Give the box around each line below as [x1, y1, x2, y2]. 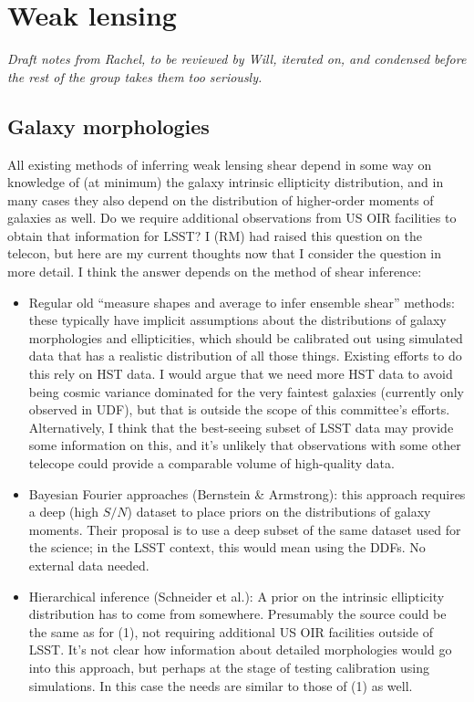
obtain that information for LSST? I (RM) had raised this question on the [7, 225, 423, 245]
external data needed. [28, 555, 149, 574]
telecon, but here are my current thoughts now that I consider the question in [7, 244, 442, 263]
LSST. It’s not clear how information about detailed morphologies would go [28, 640, 452, 659]
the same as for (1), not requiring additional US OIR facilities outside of [28, 622, 433, 641]
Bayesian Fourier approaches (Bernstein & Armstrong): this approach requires [28, 484, 466, 503]
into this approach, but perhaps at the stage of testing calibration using [28, 657, 430, 676]
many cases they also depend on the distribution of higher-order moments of [7, 190, 434, 209]
